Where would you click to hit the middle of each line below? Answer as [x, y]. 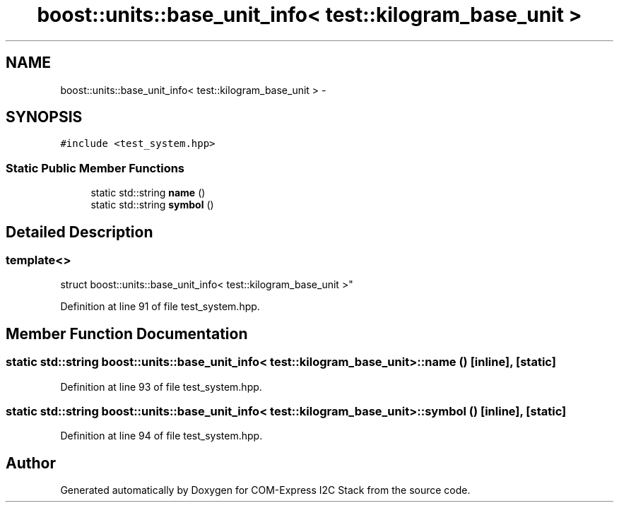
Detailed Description [79, 232]
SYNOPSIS [44, 117]
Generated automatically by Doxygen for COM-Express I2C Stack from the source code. [265, 490]
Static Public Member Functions [95, 168]
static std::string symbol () [152, 205]
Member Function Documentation [127, 333]
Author [31, 463]
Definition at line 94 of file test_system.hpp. [161, 436]
